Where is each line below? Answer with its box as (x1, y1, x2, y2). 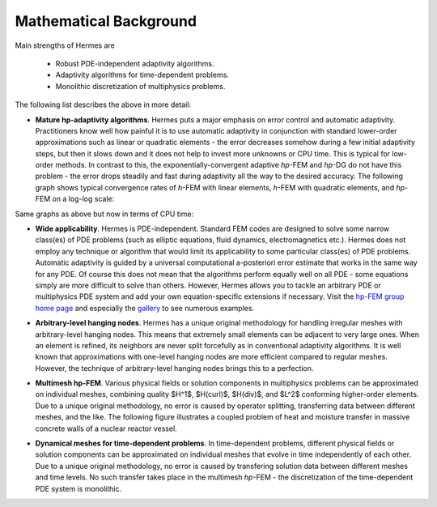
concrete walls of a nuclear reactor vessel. (35, 424, 177, 433)
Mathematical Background (15, 12, 197, 30)
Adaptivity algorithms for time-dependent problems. (55, 70, 230, 80)
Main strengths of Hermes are (15, 40, 115, 50)
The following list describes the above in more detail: (15, 100, 192, 109)
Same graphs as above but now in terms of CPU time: (15, 209, 194, 219)
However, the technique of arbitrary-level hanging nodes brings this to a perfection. (35, 363, 314, 373)
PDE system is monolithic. (35, 484, 121, 493)
